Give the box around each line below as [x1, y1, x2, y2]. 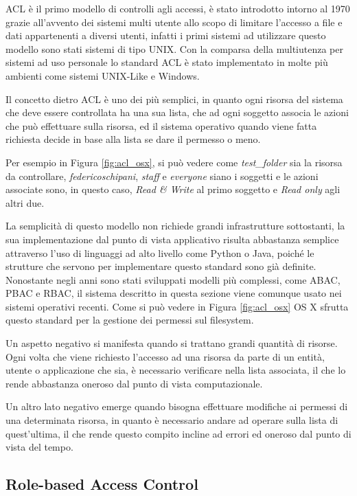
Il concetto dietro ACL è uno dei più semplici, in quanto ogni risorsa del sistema [5, 91, 343, 106]
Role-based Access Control [5, 473, 198, 495]
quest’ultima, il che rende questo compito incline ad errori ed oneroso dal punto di [5, 426, 352, 440]
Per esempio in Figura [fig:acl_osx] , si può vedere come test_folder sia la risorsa [5, 155, 343, 169]
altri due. [5, 195, 45, 210]
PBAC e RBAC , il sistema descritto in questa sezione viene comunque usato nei [5, 286, 342, 300]
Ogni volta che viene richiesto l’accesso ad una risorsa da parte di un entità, [5, 349, 325, 363]
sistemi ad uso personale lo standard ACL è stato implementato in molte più [5, 55, 328, 69]
